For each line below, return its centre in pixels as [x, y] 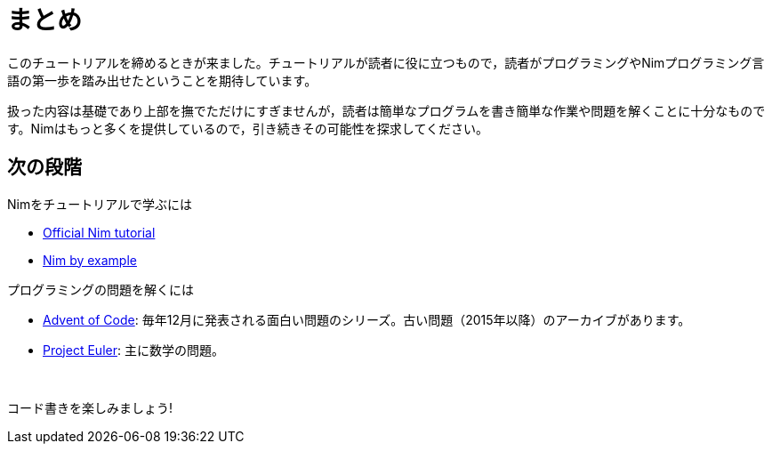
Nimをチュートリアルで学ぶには [100, 204]
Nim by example [90, 260]
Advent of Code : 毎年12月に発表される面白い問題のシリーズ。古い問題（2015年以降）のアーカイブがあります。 [367, 319]
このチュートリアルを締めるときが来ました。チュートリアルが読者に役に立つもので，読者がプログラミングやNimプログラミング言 [386, 62]
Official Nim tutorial [99, 232]
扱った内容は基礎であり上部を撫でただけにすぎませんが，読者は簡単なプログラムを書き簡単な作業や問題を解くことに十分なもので [386, 110]
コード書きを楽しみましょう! [90, 407]
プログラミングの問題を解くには [101, 289]
